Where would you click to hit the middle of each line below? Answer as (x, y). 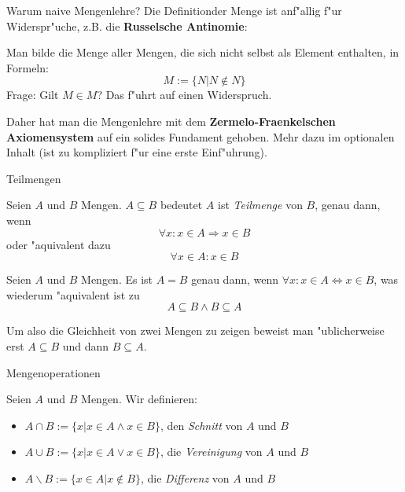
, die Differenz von (185, 477)
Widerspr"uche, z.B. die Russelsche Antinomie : (127, 26)
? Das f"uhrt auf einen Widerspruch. (184, 95)
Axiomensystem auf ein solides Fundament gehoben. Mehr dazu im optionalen (201, 136)
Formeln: (28, 67)
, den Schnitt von (201, 425)
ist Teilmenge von (260, 205)
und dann (86, 345)
